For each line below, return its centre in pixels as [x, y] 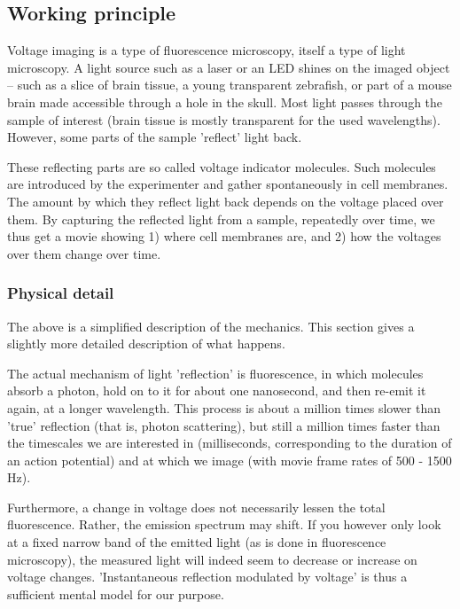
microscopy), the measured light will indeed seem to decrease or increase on [212, 559]
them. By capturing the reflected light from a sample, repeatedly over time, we [221, 219]
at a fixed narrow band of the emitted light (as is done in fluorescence [197, 542]
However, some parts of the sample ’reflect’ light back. [155, 137]
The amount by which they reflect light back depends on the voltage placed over [226, 201]
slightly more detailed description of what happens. [146, 344]
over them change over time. [84, 253]
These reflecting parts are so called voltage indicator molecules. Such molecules [222, 166]
